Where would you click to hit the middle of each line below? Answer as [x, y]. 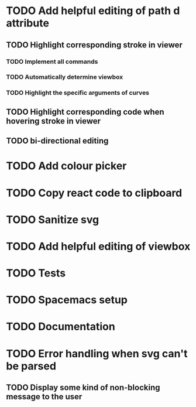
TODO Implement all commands [52, 61]
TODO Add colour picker [66, 166]
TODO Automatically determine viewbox [65, 77]
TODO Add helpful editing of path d [93, 11]
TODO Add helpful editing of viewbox [98, 246]
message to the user [44, 397]
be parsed [31, 366]
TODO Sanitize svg [53, 219]
